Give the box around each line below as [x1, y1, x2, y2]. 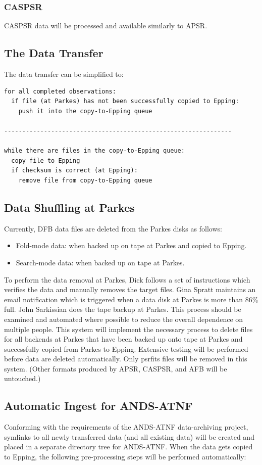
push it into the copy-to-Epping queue [18, 107, 152, 115]
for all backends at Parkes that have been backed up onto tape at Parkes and [4, 334, 243, 344]
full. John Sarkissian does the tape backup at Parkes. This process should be [4, 304, 241, 314]
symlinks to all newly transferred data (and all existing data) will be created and [4, 431, 254, 442]
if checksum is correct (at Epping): [11, 167, 138, 174]
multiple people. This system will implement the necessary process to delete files [4, 323, 253, 334]
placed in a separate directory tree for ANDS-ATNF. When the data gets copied [4, 441, 253, 452]
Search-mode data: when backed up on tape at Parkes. [16, 257, 185, 267]
